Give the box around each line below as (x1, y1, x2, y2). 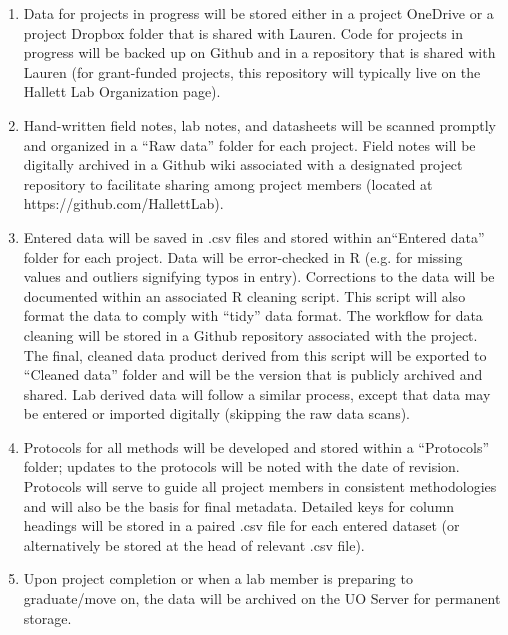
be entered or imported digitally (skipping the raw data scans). (23, 403, 410, 424)
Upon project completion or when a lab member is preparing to (23, 568, 413, 589)
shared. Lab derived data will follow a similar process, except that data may (23, 383, 491, 404)
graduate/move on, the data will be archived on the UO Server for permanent (23, 588, 501, 609)
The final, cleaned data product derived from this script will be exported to (23, 344, 487, 365)
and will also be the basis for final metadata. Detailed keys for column (23, 495, 455, 516)
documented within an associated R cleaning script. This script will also (23, 285, 466, 306)
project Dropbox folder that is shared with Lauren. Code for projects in (23, 22, 464, 43)
